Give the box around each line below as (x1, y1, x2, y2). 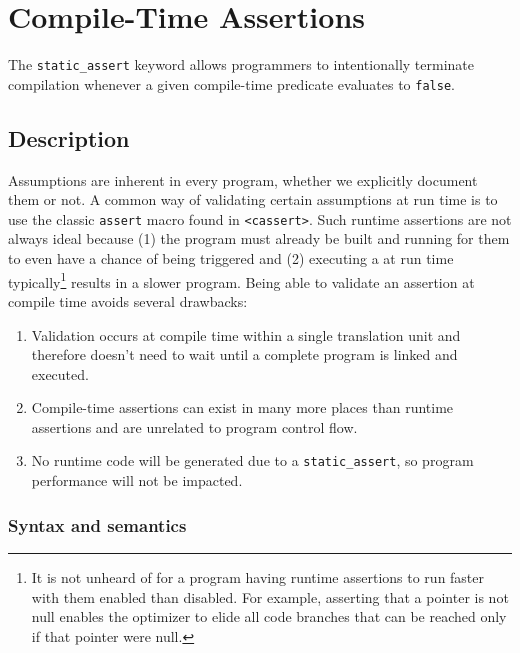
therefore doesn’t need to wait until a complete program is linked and (31, 344, 458, 365)
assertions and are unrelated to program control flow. (31, 416, 358, 437)
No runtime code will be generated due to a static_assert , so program (31, 450, 474, 471)
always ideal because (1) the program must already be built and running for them (8, 228, 510, 249)
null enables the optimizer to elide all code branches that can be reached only (31, 606, 507, 627)
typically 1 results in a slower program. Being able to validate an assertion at (8, 268, 475, 292)
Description (8, 122, 130, 153)
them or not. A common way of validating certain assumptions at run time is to (8, 189, 498, 210)
